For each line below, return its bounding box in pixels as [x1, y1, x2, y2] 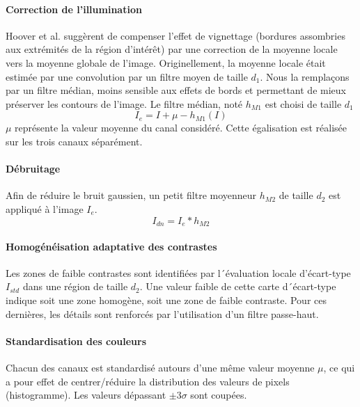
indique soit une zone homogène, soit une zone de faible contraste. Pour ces [6, 292, 327, 307]
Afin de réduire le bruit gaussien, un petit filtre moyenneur [6, 188, 257, 202]
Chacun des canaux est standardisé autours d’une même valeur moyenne [6, 360, 315, 374]
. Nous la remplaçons [260, 69, 350, 83]
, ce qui [323, 360, 355, 374]
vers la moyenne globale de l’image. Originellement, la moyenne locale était [6, 55, 326, 70]
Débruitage [6, 161, 61, 176]
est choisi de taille [265, 96, 342, 111]
